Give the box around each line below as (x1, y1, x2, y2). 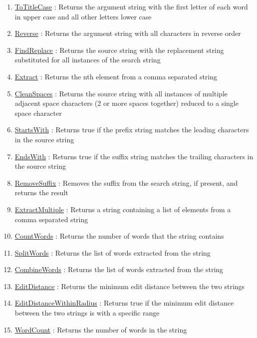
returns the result (14, 187, 68, 198)
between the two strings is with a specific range (14, 308, 160, 318)
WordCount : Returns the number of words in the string (14, 324, 187, 335)
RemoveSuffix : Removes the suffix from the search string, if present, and (14, 177, 238, 188)
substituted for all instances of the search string (14, 54, 161, 65)
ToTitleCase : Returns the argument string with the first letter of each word (14, 1, 248, 11)
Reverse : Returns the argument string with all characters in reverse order (14, 28, 241, 38)
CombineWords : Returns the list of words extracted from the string (14, 264, 224, 275)
